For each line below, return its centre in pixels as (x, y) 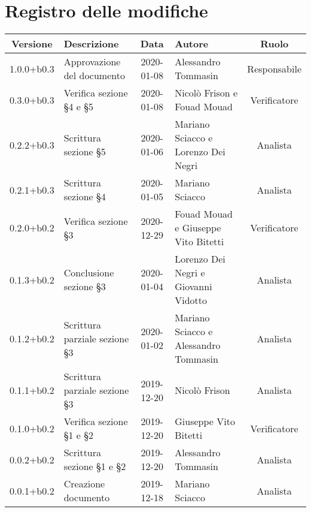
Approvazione (92, 62)
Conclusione (89, 273)
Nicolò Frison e (206, 93)
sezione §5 (85, 152)
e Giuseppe (198, 228)
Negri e (190, 273)
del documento (94, 76)
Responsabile (274, 68)
